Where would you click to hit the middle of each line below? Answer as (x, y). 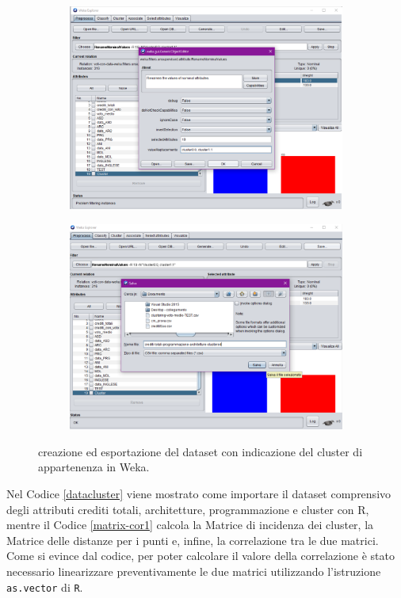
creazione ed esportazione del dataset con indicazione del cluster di (200, 451)
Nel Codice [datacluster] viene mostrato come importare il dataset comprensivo (199, 494)
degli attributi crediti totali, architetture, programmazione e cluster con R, (188, 509)
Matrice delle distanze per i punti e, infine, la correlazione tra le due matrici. (193, 540)
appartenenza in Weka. (94, 467)
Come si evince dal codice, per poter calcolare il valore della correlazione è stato (200, 556)
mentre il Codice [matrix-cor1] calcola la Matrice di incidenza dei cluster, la (190, 525)
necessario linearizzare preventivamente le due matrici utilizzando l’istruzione (194, 571)
